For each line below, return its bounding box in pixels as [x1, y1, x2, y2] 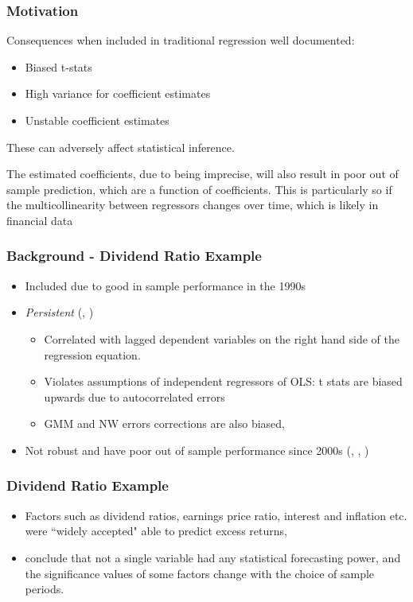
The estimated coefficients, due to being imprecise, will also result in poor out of [6, 165, 399, 182]
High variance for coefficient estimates [25, 85, 211, 102]
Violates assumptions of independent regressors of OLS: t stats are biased [44, 373, 403, 390]
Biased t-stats [25, 58, 92, 75]
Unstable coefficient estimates [25, 112, 169, 128]
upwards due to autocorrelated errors [44, 388, 225, 405]
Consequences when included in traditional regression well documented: [6, 32, 355, 49]
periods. [25, 581, 64, 597]
